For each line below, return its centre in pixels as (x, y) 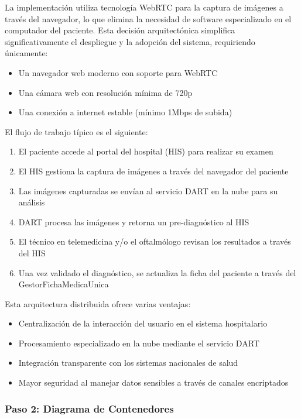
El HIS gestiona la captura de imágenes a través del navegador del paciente (153, 171)
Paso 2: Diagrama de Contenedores (89, 408)
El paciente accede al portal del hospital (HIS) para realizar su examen (146, 151)
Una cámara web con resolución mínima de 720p (105, 92)
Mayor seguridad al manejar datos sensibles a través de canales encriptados (153, 382)
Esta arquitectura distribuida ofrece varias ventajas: (98, 303)
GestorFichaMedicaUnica (64, 284)
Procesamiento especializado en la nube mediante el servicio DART (139, 343)
